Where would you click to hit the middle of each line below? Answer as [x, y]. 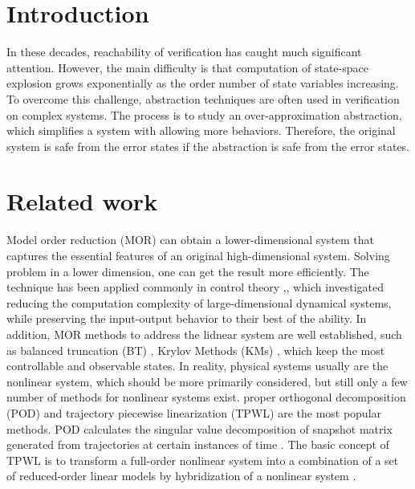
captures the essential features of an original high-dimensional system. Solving [198, 255]
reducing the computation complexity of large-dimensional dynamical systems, [199, 302]
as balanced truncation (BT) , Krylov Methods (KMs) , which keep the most [196, 350]
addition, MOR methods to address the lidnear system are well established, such [204, 334]
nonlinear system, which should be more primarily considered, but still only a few [207, 381]
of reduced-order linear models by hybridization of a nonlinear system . [181, 476]
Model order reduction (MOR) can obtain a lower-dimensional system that [190, 240]
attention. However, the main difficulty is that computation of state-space [187, 67]
